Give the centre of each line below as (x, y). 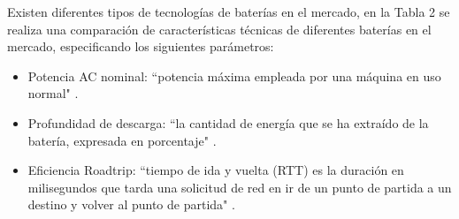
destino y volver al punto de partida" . (131, 204)
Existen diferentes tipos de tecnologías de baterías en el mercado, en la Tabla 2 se (229, 11)
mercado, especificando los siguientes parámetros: (141, 46)
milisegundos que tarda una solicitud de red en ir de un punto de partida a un (240, 187)
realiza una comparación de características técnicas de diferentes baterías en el (219, 29)
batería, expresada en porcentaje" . (122, 140)
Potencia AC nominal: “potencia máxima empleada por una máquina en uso (234, 76)
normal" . (53, 93)
